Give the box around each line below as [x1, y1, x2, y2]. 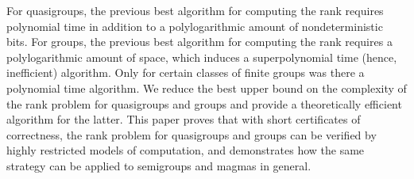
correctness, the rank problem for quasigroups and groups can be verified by [6, 126, 377, 143]
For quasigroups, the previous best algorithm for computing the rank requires [6, 2, 384, 18]
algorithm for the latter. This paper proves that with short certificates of [6, 111, 361, 128]
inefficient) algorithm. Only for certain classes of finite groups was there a [6, 64, 365, 81]
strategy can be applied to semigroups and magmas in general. [6, 157, 311, 173]
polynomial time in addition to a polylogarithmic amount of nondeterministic [6, 17, 383, 34]
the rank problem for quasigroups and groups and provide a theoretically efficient [6, 95, 402, 112]
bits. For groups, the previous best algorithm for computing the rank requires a [6, 33, 393, 50]
